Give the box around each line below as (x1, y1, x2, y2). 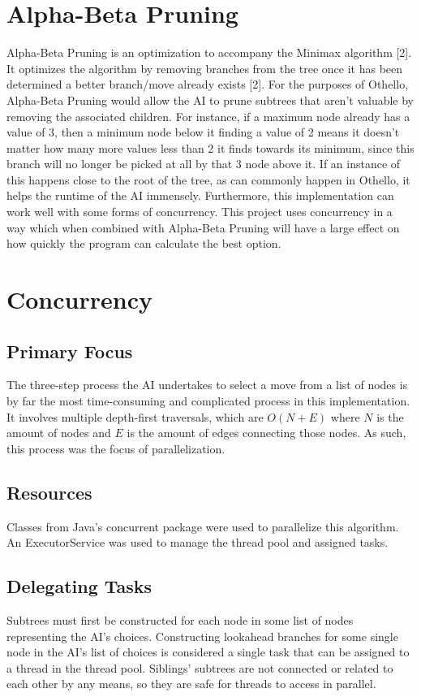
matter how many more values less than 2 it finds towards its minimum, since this (6, 139, 415, 156)
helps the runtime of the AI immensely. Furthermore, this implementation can (6, 187, 394, 204)
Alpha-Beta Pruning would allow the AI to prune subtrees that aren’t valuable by (6, 91, 415, 108)
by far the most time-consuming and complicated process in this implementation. (6, 392, 410, 409)
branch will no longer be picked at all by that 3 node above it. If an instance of (6, 155, 401, 172)
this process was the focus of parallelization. (6, 439, 226, 457)
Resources (6, 479, 92, 504)
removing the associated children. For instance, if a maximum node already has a (6, 107, 410, 124)
